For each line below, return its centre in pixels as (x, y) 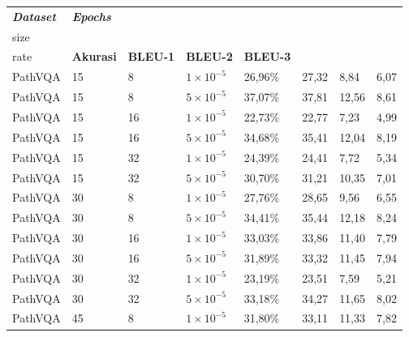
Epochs (91, 16)
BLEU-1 (151, 56)
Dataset (34, 16)
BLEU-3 (267, 56)
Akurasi (94, 56)
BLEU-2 (209, 56)
